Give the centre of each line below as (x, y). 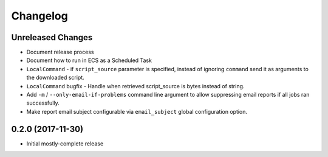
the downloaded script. (55, 78)
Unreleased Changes (52, 37)
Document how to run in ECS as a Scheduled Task (89, 60)
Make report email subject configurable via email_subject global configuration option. (137, 111)
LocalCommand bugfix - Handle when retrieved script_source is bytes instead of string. (135, 86)
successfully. (43, 103)
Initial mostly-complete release (65, 144)
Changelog (39, 16)
